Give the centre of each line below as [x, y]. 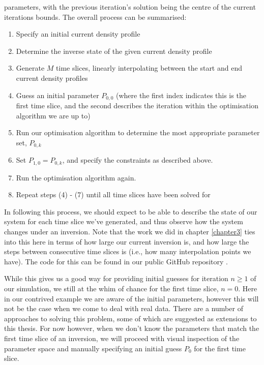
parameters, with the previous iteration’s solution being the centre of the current [130, 7]
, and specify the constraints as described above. [138, 160]
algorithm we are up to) [53, 115]
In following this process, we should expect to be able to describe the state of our [131, 211]
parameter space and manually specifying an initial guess [93, 348]
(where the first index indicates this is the [181, 95]
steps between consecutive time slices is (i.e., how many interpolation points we [128, 251]
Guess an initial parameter [57, 95]
